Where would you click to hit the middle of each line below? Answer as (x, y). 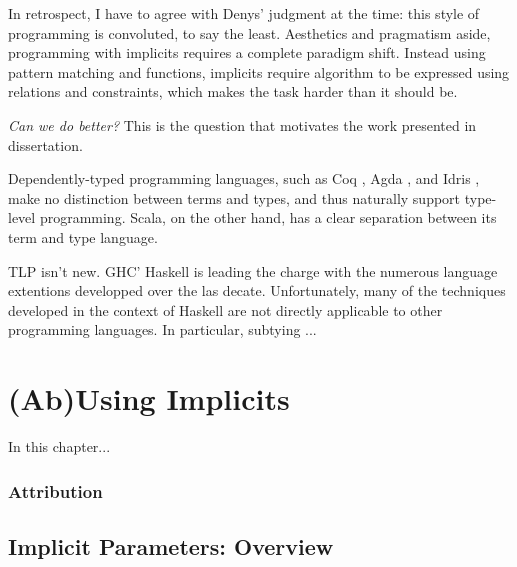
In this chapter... (59, 446)
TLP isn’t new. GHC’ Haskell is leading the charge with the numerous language (253, 270)
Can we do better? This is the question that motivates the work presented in (242, 124)
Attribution (55, 490)
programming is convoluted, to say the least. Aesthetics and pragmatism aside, (249, 32)
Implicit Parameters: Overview (171, 545)
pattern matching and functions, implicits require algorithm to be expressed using (259, 71)
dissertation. (45, 144)
